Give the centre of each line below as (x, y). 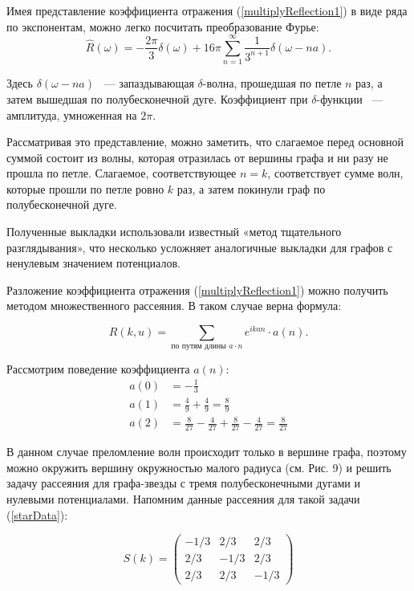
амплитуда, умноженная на (72, 114)
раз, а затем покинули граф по (251, 188)
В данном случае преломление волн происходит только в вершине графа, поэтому (207, 452)
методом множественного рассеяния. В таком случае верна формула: (174, 306)
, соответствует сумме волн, (335, 173)
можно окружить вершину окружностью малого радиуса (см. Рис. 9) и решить (199, 467)
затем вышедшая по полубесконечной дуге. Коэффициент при (157, 98)
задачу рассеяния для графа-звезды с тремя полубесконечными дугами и (183, 483)
